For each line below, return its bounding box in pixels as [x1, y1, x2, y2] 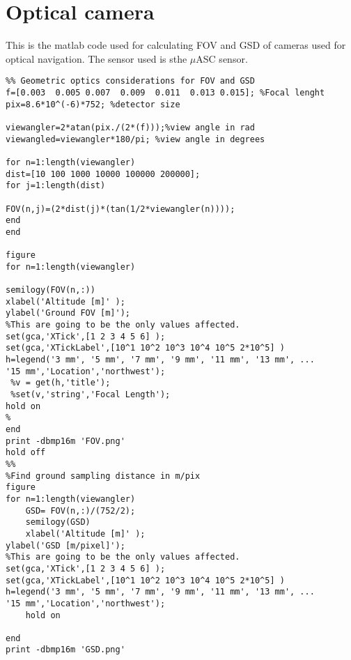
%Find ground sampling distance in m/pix [6, 470, 201, 481]
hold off [6, 447, 46, 458]
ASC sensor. [196, 51, 248, 66]
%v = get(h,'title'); [10, 378, 111, 388]
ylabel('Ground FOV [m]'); [6, 308, 130, 319]
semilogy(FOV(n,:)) [6, 285, 95, 296]
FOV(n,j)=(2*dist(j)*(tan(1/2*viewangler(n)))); [6, 204, 235, 214]
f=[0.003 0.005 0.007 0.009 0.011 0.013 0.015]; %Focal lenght [6, 87, 325, 98]
